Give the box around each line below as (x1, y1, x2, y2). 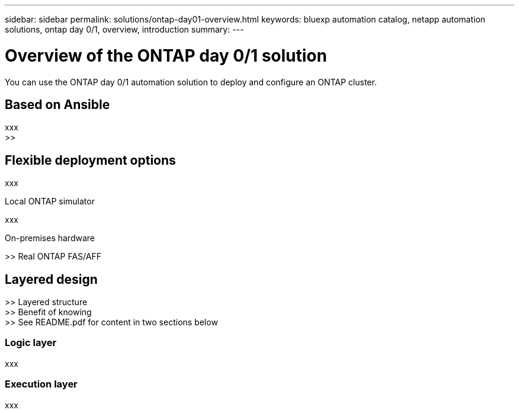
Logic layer (5, 337, 57, 349)
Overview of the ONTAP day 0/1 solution (5, 45, 327, 66)
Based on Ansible (5, 97, 110, 112)
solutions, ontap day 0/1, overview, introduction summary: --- (5, 24, 244, 34)
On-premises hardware (5, 233, 95, 244)
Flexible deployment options (5, 152, 176, 168)
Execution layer (5, 378, 78, 390)
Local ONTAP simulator (5, 196, 95, 207)
